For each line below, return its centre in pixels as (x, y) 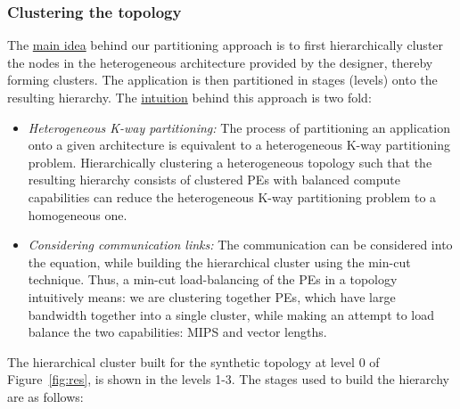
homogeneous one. (78, 214)
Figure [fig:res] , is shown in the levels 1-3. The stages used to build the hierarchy (228, 379)
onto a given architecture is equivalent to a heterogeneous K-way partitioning (239, 145)
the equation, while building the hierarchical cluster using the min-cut (219, 262)
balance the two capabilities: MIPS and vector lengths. (177, 332)
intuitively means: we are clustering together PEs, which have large (212, 296)
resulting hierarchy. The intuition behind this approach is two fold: (189, 97)
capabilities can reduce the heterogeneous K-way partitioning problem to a (232, 196)
